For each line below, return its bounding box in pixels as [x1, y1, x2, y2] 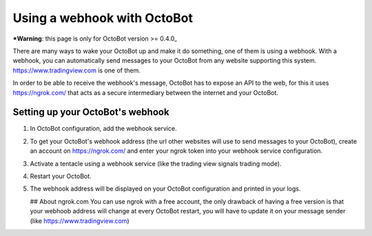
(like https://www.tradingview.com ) [30, 217, 130, 225]
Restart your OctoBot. [30, 172, 92, 180]
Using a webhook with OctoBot [12, 10, 193, 25]
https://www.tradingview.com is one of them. [12, 66, 141, 74]
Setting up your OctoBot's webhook [12, 107, 169, 118]
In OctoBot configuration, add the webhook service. [30, 125, 177, 133]
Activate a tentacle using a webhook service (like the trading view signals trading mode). [30, 159, 282, 168]
